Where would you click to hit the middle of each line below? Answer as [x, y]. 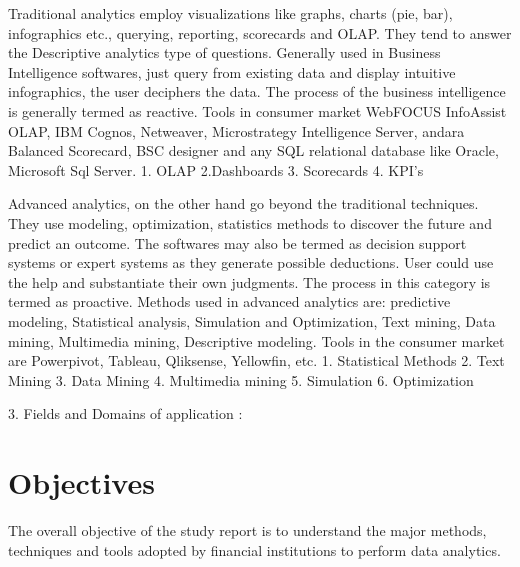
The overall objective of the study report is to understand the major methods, [247, 530]
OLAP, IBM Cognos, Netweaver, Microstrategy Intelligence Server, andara [236, 130]
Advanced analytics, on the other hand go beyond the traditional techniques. [243, 203]
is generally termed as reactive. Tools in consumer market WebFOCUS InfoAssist [257, 110]
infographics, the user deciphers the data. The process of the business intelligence [257, 91]
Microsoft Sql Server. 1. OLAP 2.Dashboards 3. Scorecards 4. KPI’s [216, 169]
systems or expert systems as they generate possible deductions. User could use [251, 262]
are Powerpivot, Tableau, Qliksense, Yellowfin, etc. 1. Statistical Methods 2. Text [256, 360]
